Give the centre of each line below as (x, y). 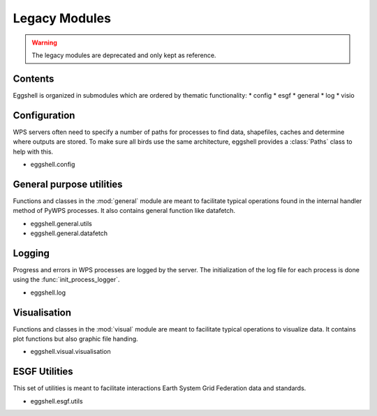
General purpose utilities (68, 184)
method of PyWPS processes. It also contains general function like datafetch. (124, 211)
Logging (31, 253)
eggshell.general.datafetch (69, 233)
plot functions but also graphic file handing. (76, 339)
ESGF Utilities (43, 372)
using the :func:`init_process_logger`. (66, 280)
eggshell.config (53, 164)
